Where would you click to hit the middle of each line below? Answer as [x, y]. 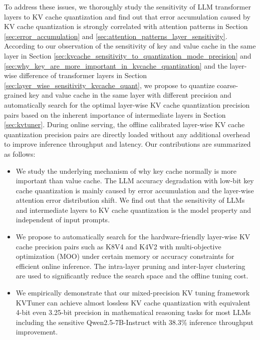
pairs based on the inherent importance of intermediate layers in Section [115, 114]
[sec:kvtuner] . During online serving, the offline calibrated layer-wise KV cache [124, 124]
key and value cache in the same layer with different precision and [130, 95]
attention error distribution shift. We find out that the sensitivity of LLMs [130, 200]
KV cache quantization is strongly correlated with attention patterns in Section [126, 26]
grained [16, 95]
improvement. [37, 332]
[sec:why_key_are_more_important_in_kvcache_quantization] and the [116, 65]
